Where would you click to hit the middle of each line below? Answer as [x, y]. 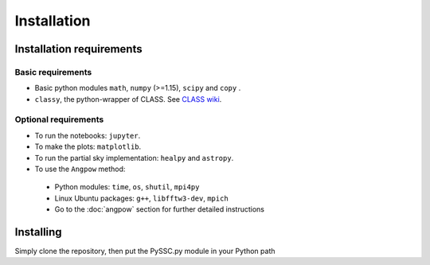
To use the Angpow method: [80, 169]
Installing [39, 232]
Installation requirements [78, 49]
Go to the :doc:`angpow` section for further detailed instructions [159, 209]
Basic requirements [53, 72]
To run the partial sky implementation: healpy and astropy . [134, 158]
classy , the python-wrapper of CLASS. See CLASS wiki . [128, 99]
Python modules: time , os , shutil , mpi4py [127, 187]
